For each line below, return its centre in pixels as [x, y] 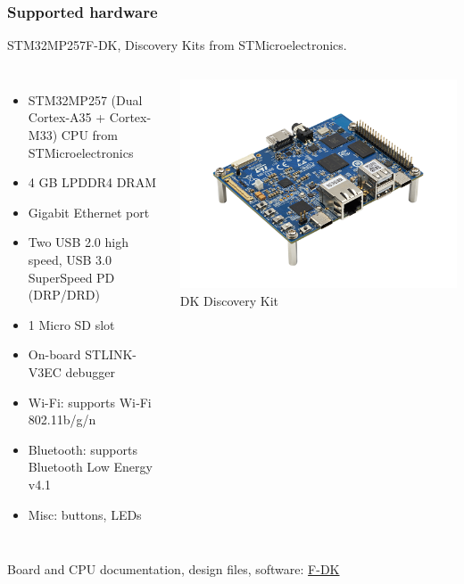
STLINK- [111, 354]
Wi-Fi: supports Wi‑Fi [90, 402]
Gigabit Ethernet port [89, 212]
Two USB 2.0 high [78, 242]
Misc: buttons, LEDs [85, 514]
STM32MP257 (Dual [85, 99]
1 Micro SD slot [71, 324]
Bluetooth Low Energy [90, 467]
